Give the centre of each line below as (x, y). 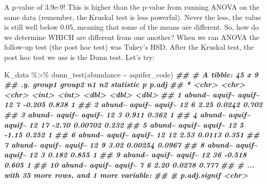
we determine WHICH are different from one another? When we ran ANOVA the (132, 37)
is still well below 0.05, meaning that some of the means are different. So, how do (131, 27)
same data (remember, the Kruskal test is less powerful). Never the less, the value (133, 17)
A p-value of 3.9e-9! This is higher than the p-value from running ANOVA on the (132, 7)
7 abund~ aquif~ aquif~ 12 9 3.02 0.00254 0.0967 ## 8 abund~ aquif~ (131, 144)
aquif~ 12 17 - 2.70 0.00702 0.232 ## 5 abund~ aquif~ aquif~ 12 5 (124, 124)
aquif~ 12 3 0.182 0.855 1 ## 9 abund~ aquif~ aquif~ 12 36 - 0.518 (126, 155)
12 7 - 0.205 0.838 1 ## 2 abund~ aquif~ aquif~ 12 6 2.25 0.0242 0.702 (133, 104)
